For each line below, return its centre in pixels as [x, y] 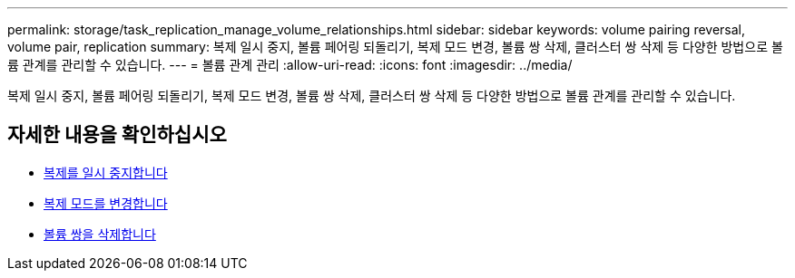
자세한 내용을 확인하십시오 [117, 135]
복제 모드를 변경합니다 [106, 203]
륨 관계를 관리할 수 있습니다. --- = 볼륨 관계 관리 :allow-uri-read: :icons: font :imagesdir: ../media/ [290, 65]
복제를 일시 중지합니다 [106, 172]
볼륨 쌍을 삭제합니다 [100, 234]
